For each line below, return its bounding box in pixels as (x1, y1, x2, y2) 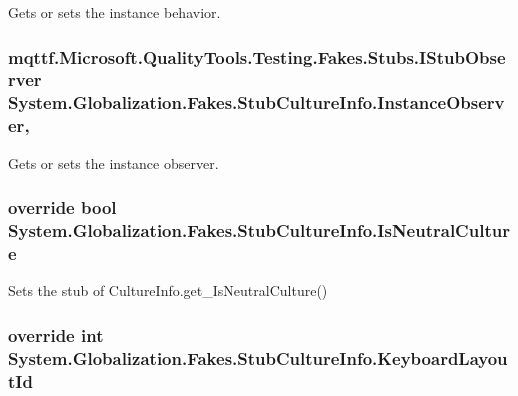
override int (8, 322, 104, 347)
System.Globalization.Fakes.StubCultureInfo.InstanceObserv (8, 90, 505, 115)
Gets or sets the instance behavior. (8, 2, 221, 22)
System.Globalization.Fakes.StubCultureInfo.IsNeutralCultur (8, 218, 510, 243)
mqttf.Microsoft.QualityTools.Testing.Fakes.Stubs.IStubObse (8, 44, 506, 69)
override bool (8, 195, 117, 220)
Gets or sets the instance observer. (8, 152, 219, 173)
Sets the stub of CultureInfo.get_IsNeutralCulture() (8, 280, 328, 301)
